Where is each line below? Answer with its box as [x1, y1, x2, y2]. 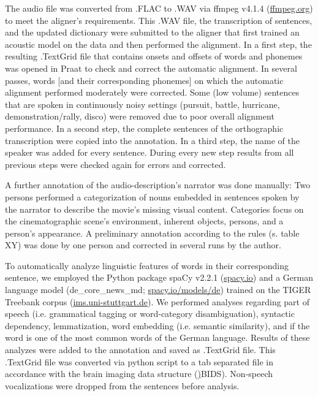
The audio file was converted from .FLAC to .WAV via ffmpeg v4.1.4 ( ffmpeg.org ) [5, 2, 313, 14]
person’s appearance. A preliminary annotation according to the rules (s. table [5, 226, 300, 239]
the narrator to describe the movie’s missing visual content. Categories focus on [5, 202, 304, 215]
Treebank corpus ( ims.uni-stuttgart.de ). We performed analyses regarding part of [5, 295, 309, 308]
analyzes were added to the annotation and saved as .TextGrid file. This [5, 343, 276, 356]
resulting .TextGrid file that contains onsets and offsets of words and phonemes [5, 50, 303, 63]
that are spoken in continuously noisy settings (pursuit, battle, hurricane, [5, 97, 280, 110]
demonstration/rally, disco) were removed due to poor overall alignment [5, 110, 274, 123]
